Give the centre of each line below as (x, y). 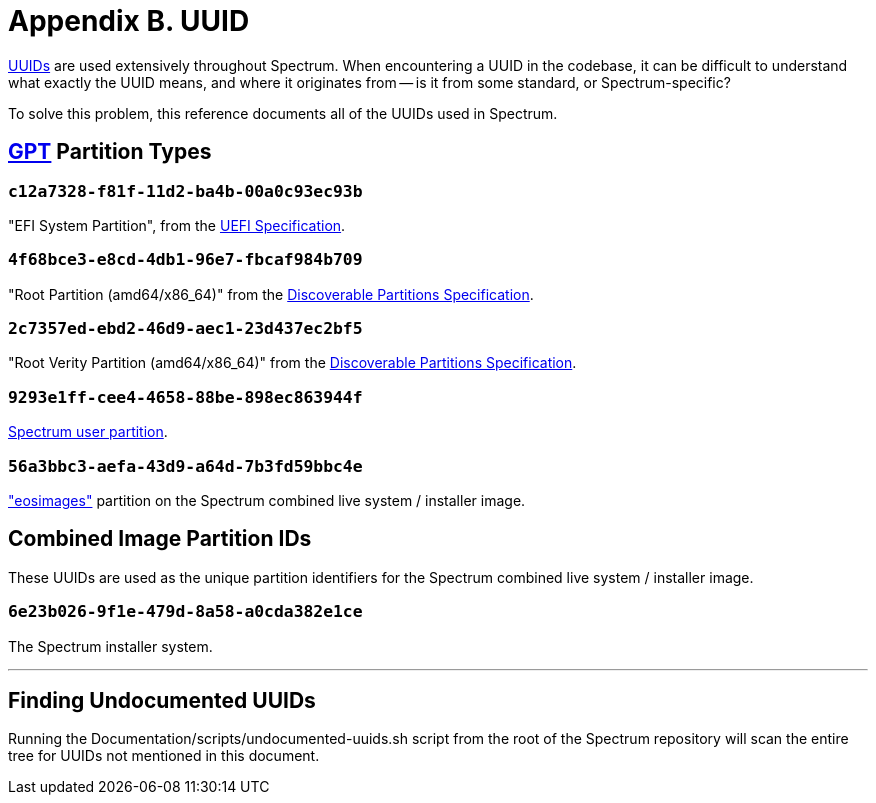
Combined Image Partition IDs (160, 539)
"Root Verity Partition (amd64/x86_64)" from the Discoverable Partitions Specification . (292, 363)
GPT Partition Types (110, 152)
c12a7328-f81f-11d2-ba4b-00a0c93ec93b (185, 191)
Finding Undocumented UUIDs (162, 700)
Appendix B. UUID (129, 21)
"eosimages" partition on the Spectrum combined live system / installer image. (267, 500)
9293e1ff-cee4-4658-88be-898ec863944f (185, 397)
